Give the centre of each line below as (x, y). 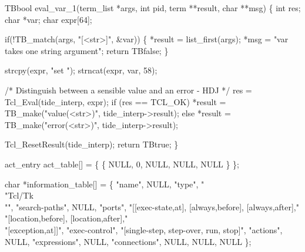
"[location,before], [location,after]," (66, 218)
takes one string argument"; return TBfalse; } (87, 50)
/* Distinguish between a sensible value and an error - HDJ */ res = (128, 90)
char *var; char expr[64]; (48, 19)
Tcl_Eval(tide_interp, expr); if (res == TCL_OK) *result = (115, 101)
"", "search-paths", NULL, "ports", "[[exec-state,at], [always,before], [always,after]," (152, 206)
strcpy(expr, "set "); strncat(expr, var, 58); (81, 70)
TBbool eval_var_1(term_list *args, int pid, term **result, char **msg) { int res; (153, 8)
